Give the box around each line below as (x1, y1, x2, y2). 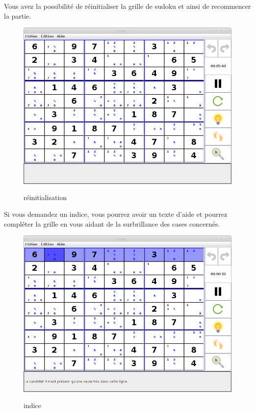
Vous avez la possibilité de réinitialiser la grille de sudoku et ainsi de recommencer (4, 1, 251, 11)
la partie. (4, 10, 31, 21)
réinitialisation (24, 192, 67, 203)
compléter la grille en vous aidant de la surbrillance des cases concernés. (4, 218, 220, 229)
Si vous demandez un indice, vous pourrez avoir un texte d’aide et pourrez (4, 208, 228, 219)
